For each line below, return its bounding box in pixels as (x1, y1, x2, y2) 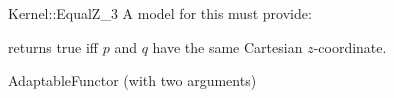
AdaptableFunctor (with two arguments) (8, 70, 257, 91)
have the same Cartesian (152, 36, 303, 57)
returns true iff (8, 36, 99, 57)
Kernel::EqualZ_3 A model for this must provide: (8, 3, 312, 23)
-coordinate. (313, 36, 387, 57)
